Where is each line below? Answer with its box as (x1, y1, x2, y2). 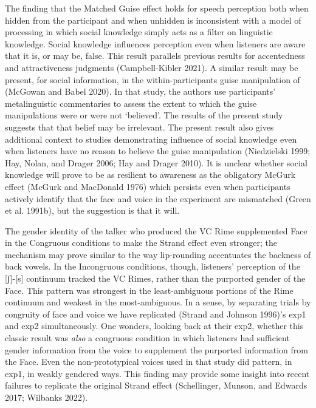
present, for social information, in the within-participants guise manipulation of (5, 73, 300, 86)
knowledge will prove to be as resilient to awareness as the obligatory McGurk (5, 168, 296, 181)
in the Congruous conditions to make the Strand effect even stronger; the (5, 236, 277, 249)
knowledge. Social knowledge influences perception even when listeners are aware (5, 37, 306, 50)
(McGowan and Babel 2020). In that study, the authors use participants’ (5, 85, 276, 98)
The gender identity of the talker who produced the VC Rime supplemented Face (5, 224, 307, 237)
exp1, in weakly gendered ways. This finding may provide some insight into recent (5, 367, 310, 379)
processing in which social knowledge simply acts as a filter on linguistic (5, 25, 273, 38)
